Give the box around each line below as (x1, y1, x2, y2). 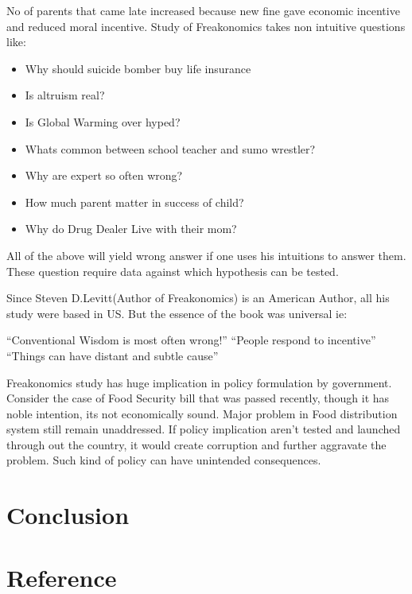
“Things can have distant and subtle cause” (6, 347, 219, 363)
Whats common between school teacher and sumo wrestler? (25, 140, 316, 157)
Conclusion (6, 499, 130, 531)
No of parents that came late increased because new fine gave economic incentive (6, 2, 400, 18)
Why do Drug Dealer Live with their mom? (25, 220, 237, 237)
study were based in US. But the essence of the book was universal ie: (6, 305, 348, 321)
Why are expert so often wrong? (25, 167, 183, 184)
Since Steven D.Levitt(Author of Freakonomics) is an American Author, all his (6, 289, 390, 306)
